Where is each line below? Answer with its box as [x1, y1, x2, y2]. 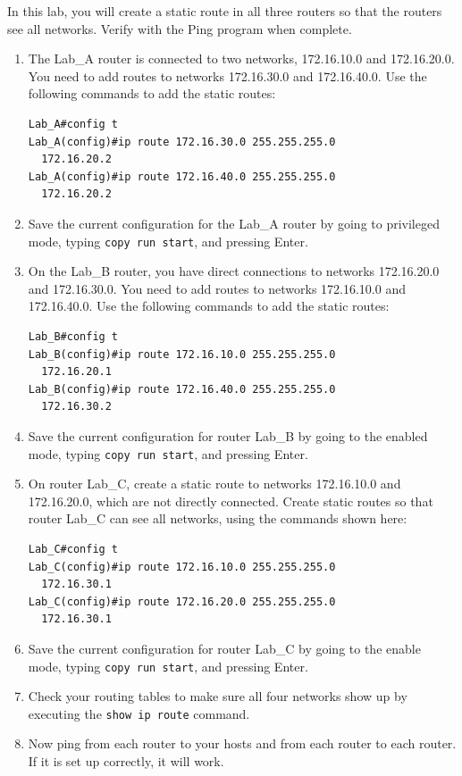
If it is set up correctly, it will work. [28, 752, 224, 771]
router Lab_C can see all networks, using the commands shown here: [28, 509, 407, 528]
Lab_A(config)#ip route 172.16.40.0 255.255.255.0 [28, 170, 336, 183]
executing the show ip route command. [28, 704, 250, 722]
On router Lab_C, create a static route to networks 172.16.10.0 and [28, 474, 401, 493]
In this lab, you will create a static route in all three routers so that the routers [7, 2, 442, 20]
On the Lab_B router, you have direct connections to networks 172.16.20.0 [28, 262, 440, 280]
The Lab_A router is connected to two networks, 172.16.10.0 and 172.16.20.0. [28, 49, 455, 68]
